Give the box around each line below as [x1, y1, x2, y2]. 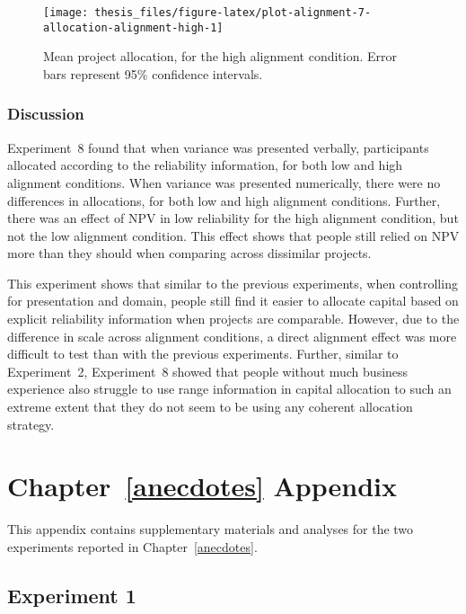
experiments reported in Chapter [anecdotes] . [7, 537, 258, 556]
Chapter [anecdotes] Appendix [7, 467, 398, 504]
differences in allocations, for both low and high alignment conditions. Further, [7, 191, 441, 209]
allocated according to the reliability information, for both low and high [7, 156, 403, 174]
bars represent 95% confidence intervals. [43, 64, 263, 83]
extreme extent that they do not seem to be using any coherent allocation [7, 397, 413, 416]
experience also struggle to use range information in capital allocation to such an [7, 379, 452, 398]
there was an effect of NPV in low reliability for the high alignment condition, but [7, 209, 459, 227]
